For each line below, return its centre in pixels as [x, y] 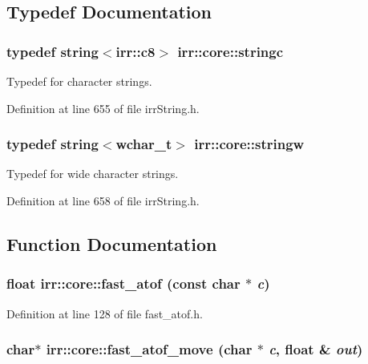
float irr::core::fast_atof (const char [123, 283]
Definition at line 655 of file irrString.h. [103, 108]
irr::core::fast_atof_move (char [149, 349]
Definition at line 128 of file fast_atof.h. [105, 313]
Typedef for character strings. [79, 81]
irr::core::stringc [231, 51]
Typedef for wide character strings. [93, 174]
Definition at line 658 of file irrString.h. [103, 200]
